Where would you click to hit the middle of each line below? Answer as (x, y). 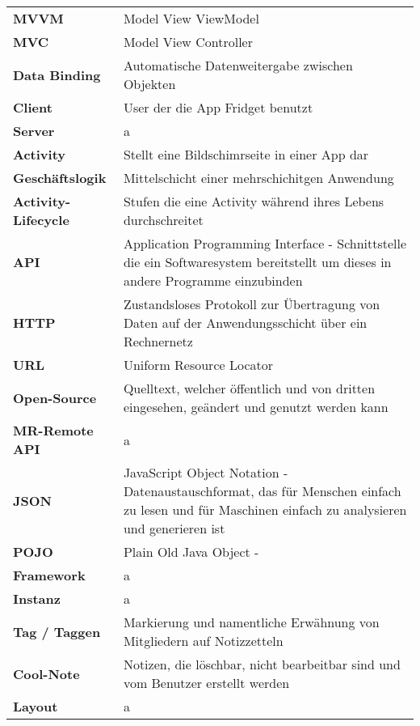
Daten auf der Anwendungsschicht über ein (245, 323)
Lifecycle (41, 220)
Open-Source (55, 397)
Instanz (37, 599)
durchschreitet (163, 220)
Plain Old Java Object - (191, 552)
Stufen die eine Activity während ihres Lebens (254, 201)
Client (33, 107)
